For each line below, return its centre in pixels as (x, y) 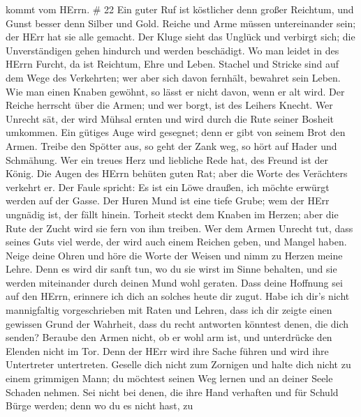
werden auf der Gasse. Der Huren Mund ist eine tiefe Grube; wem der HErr (168, 200)
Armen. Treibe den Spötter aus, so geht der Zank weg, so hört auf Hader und (171, 145)
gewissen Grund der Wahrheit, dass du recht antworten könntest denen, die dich (177, 323)
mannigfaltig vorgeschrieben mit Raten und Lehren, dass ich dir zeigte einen (169, 310)
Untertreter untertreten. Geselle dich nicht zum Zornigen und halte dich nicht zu (178, 364)
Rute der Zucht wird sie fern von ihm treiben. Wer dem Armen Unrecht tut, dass (179, 228)
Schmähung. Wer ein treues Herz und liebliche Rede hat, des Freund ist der (167, 159)
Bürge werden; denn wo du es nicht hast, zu (100, 405)
